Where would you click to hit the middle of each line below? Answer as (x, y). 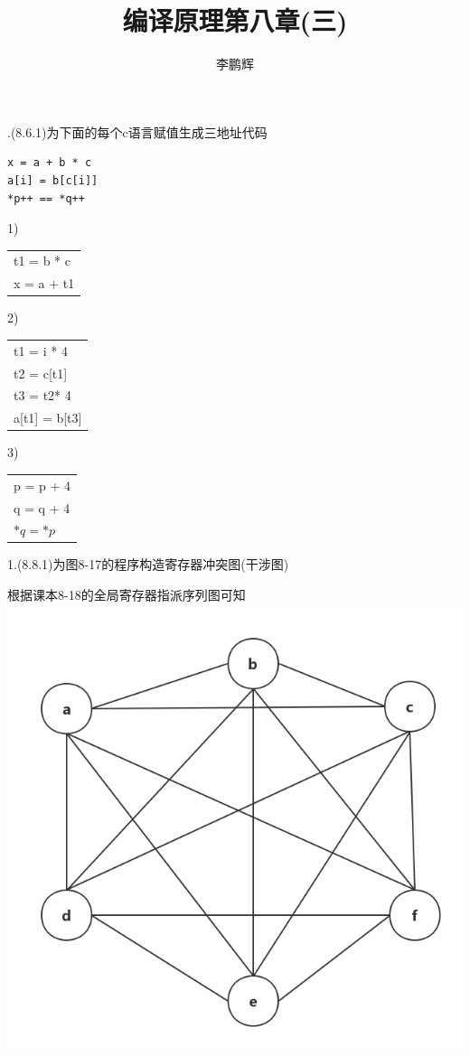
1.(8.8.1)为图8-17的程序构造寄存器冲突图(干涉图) (148, 564)
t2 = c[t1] (41, 373)
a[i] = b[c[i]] (53, 180)
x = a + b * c (50, 163)
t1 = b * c (42, 261)
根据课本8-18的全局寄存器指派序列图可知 (127, 595)
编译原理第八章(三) (235, 20)
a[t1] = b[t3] (48, 418)
